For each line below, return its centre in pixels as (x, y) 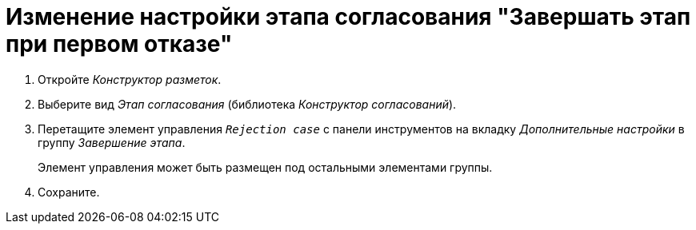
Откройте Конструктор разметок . (130, 79)
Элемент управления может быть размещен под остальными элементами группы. (265, 167)
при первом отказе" (119, 44)
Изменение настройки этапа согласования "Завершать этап (348, 17)
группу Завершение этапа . (112, 142)
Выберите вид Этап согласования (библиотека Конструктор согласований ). (247, 104)
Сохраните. (69, 192)
